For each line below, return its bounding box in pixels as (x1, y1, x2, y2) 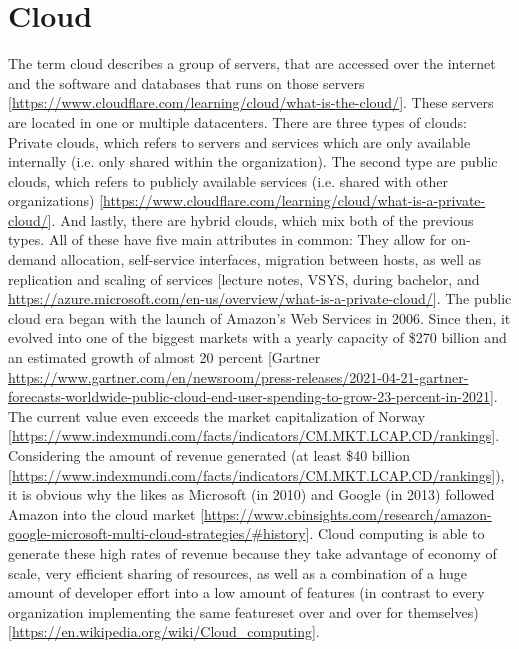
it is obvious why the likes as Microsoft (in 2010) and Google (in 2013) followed (8, 484, 495, 505)
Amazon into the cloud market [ (8, 503, 205, 524)
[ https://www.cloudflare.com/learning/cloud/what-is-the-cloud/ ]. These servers (8, 92, 494, 113)
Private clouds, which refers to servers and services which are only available (8, 131, 471, 152)
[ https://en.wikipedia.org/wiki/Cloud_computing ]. (8, 621, 320, 642)
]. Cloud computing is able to (305, 523, 485, 544)
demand (8, 249, 57, 270)
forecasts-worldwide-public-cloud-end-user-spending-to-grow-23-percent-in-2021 (8, 386, 490, 407)
